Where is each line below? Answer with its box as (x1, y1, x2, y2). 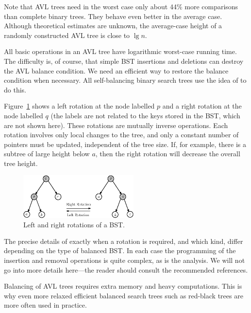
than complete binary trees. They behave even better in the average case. (4, 11, 222, 21)
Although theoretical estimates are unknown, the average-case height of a (4, 20, 222, 31)
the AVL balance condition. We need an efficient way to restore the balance (4, 65, 229, 75)
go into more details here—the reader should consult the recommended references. (4, 264, 248, 275)
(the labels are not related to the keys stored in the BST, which (50, 110, 240, 120)
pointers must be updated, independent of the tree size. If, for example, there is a (4, 139, 247, 149)
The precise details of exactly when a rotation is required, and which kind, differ (4, 236, 243, 246)
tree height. (4, 158, 38, 168)
